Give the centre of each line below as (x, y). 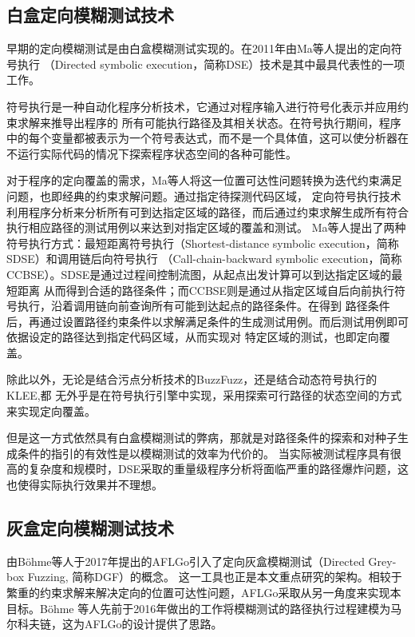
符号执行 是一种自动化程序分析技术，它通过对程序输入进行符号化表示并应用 (202, 106)
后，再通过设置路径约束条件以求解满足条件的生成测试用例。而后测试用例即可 (207, 321)
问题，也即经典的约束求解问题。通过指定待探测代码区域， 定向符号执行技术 (204, 195)
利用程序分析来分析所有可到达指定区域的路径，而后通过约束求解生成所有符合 (207, 211)
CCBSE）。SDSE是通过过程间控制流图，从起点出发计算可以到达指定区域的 (199, 274)
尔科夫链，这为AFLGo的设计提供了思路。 (115, 624)
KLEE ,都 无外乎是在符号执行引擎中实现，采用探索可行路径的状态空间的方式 (204, 395)
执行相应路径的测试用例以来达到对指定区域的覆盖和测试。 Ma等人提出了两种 (206, 227)
